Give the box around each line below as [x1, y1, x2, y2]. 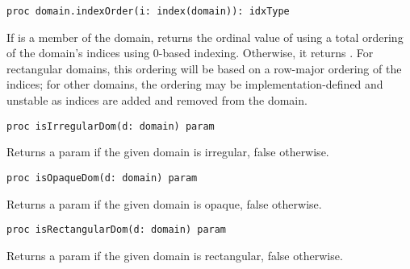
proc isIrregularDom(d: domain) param [6, 120, 215, 132]
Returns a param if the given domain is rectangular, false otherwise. [6, 246, 343, 263]
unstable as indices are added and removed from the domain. [6, 92, 307, 109]
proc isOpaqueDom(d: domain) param [6, 172, 198, 184]
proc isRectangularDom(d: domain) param [6, 224, 227, 236]
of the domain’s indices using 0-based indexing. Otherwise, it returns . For [6, 44, 374, 61]
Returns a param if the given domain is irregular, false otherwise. [6, 143, 329, 160]
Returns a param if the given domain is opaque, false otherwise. [6, 195, 322, 212]
